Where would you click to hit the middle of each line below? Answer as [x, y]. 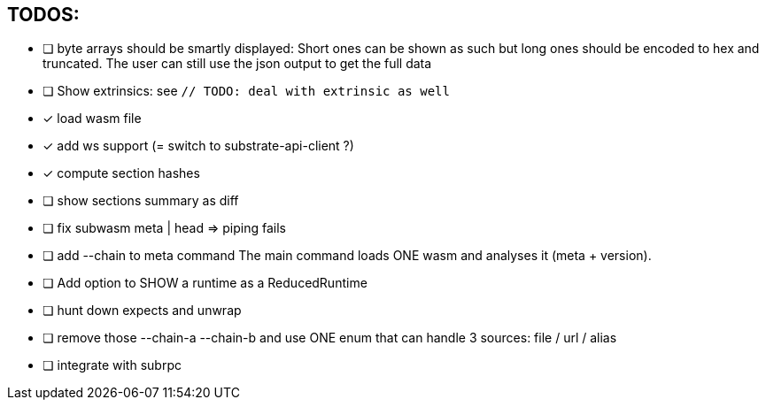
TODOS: [43, 15]
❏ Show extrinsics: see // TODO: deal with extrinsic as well [246, 91]
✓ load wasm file [92, 119]
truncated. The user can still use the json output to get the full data [237, 64]
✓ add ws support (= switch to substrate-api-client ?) [198, 146]
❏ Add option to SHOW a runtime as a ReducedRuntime [205, 283]
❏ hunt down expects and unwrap [142, 311]
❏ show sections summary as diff [141, 201]
